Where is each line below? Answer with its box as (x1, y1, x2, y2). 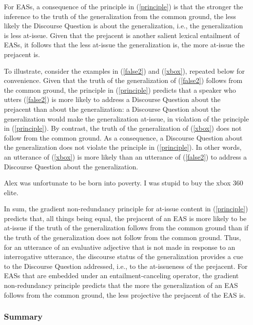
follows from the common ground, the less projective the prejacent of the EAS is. (4, 289, 246, 300)
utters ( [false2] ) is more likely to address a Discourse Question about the (4, 94, 221, 104)
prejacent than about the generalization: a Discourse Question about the (4, 103, 221, 114)
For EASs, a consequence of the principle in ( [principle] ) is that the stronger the (4, 1, 243, 11)
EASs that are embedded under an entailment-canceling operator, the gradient (4, 270, 239, 281)
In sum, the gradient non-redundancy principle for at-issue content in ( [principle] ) (4, 203, 248, 214)
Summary (4, 310, 43, 323)
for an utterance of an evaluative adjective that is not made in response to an (4, 242, 235, 252)
